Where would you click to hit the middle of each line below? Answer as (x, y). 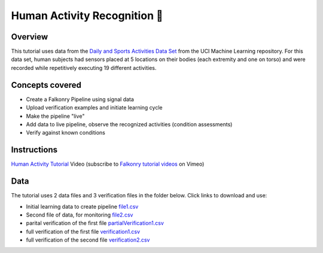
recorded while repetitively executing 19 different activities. (84, 68)
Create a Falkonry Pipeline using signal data (80, 99)
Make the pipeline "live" (55, 116)
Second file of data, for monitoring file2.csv (80, 215)
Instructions (34, 150)
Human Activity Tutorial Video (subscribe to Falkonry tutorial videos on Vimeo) (108, 164)
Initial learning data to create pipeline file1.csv (82, 206)
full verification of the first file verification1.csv (83, 231)
